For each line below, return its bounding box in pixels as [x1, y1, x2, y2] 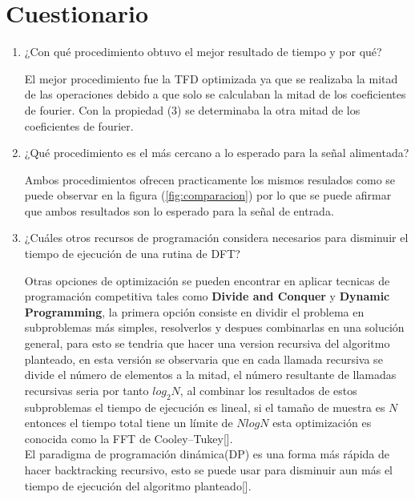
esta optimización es [272, 414, 372, 431]
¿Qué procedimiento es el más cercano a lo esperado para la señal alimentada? [24, 144, 409, 161]
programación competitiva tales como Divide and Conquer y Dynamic [24, 288, 390, 304]
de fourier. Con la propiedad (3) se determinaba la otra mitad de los [24, 101, 361, 118]
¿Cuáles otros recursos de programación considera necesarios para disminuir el [24, 229, 409, 246]
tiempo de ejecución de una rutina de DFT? [24, 245, 240, 262]
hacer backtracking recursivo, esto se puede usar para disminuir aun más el [24, 461, 393, 478]
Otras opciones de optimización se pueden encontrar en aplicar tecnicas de [24, 272, 390, 288]
